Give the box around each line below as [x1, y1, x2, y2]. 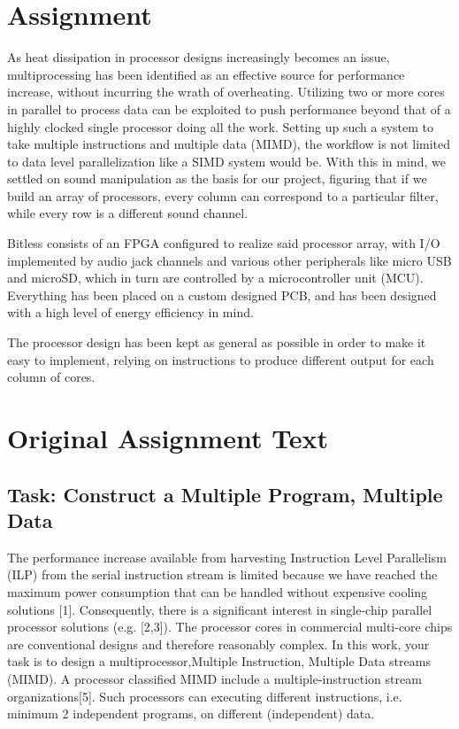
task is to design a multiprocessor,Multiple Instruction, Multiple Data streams [7, 652, 431, 671]
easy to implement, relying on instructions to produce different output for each [7, 350, 434, 368]
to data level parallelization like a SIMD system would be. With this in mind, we [7, 151, 446, 170]
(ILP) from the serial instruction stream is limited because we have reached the [7, 565, 438, 584]
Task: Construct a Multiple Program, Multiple [7, 480, 443, 508]
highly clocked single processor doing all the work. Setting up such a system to [7, 117, 434, 136]
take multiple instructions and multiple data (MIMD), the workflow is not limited [7, 135, 451, 153]
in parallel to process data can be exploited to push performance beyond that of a [7, 99, 451, 118]
